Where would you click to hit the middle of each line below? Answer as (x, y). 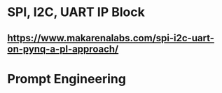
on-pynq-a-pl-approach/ (63, 49)
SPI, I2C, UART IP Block (76, 12)
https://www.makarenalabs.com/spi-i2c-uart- (111, 38)
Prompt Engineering (67, 79)
